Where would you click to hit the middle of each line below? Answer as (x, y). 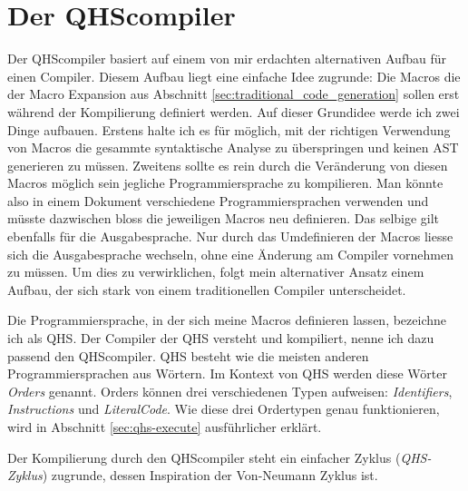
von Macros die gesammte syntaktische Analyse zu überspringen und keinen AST (233, 147)
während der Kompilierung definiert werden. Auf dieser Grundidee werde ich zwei (234, 111)
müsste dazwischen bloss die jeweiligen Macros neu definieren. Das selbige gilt (224, 218)
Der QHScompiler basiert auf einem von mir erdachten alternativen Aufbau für (227, 59)
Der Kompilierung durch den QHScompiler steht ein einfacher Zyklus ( (204, 457)
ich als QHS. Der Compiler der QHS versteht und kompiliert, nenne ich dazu (221, 338)
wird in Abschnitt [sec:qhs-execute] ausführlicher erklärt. (165, 427)
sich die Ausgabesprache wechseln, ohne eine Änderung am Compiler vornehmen (230, 254)
